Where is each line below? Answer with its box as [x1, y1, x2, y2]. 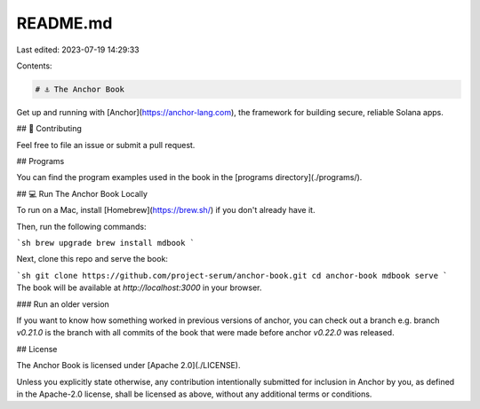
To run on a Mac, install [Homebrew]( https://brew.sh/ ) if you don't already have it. [16, 205, 316, 216]
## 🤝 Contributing [16, 123, 82, 134]
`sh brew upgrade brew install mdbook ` [16, 238, 196, 248]
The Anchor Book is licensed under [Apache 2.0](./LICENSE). [16, 360, 241, 371]
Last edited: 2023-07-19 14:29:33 [16, 44, 140, 55]
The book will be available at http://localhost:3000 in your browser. [16, 282, 262, 293]
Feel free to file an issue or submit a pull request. [16, 139, 196, 150]
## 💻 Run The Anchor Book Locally [16, 188, 148, 199]
